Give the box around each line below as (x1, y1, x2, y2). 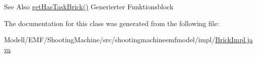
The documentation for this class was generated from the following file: (4, 18, 219, 28)
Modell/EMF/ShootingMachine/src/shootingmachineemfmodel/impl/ (4, 34, 215, 45)
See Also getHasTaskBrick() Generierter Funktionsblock (4, 1, 174, 11)
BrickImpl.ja (215, 34, 253, 45)
